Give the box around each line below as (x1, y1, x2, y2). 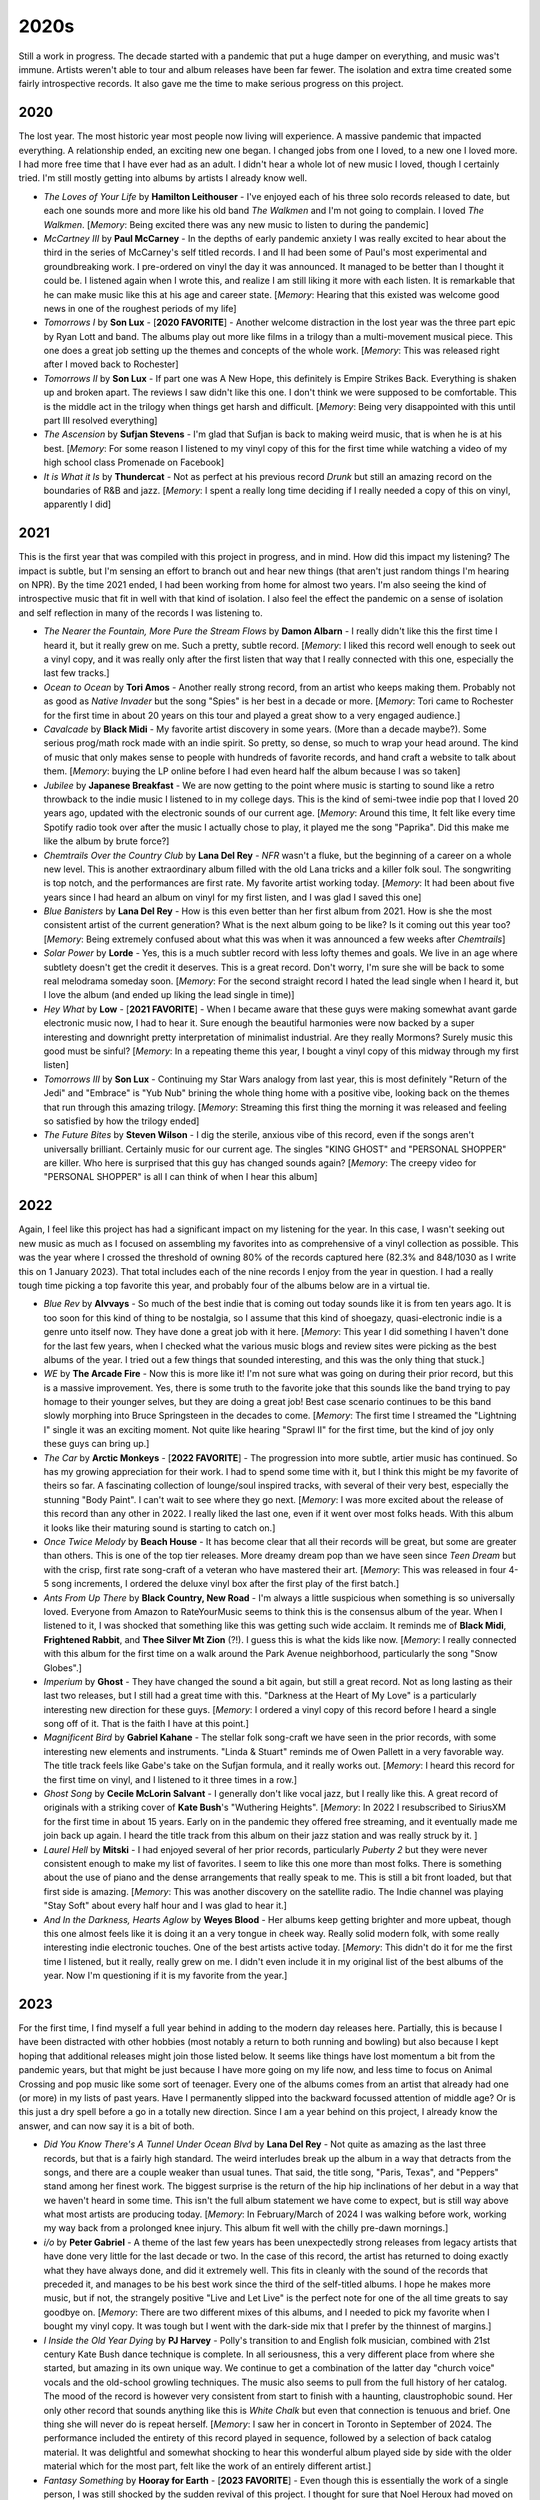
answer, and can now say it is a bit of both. (18, 2120, 195, 2132)
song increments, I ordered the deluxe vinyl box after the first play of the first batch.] (51, 1578, 400, 1590)
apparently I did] (43, 498, 112, 510)
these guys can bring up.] (43, 1438, 150, 1450)
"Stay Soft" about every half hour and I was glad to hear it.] (43, 1900, 287, 1912)
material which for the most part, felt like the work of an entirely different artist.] (43, 2460, 372, 2472)
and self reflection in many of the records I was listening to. (18, 606, 264, 619)
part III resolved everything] (43, 415, 158, 427)
